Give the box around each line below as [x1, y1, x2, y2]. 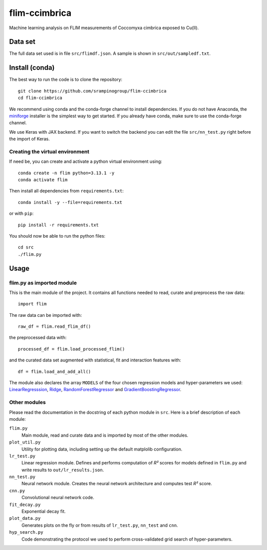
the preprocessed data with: [9, 335, 67, 341]
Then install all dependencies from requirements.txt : [9, 188, 124, 194]
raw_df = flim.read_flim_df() [18, 324, 91, 329]
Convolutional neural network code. [21, 495, 94, 500]
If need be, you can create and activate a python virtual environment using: [9, 158, 163, 164]
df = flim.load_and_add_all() [18, 369, 91, 374]
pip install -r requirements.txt [18, 222, 99, 228]
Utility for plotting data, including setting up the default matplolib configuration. [21, 446, 182, 452]
